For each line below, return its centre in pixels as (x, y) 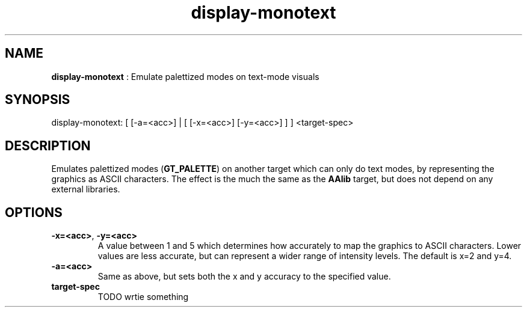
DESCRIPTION (48, 145)
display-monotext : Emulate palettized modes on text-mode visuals (185, 76)
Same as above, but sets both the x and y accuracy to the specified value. (244, 277)
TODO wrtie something (143, 297)
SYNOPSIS (38, 100)
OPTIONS (34, 212)
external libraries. (86, 189)
